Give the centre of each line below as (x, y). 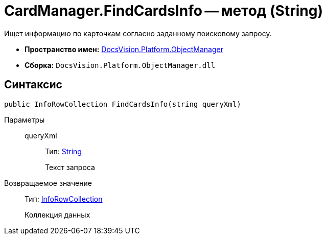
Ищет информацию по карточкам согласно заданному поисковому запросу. (138, 33)
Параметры (25, 119)
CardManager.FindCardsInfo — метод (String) (164, 11)
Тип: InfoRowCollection (64, 199)
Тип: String (63, 151)
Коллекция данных (57, 214)
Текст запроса (70, 167)
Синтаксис (33, 85)
